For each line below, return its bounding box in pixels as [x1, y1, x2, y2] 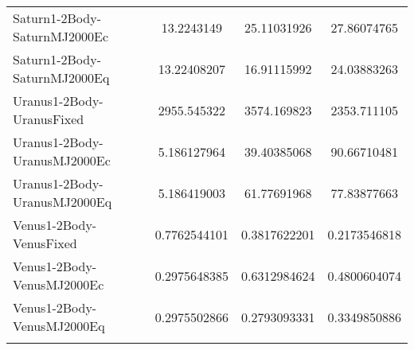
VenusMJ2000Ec [13, 275, 104, 294]
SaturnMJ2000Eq [13, 68, 110, 87]
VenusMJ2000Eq [13, 317, 105, 335]
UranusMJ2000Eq [13, 192, 112, 211]
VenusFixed [13, 234, 77, 252]
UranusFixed [13, 110, 84, 128]
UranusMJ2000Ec [13, 151, 111, 169]
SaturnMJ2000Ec [13, 27, 109, 45]
